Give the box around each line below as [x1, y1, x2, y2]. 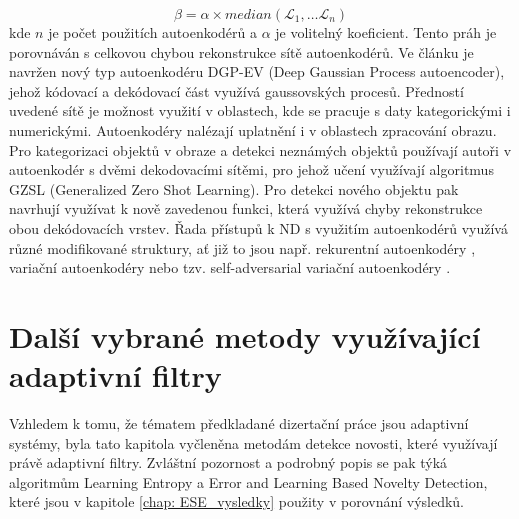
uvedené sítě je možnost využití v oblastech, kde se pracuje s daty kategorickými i [9, 100, 511, 121]
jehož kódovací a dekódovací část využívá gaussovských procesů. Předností [9, 80, 464, 101]
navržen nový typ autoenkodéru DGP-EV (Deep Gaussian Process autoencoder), [9, 61, 505, 82]
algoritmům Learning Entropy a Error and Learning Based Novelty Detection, [9, 471, 488, 492]
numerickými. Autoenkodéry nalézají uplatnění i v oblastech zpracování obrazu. [9, 119, 497, 140]
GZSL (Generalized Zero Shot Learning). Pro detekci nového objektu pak [9, 178, 459, 199]
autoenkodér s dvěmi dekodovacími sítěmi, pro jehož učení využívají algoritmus [9, 159, 494, 180]
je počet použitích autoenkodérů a [48, 22, 258, 42]
